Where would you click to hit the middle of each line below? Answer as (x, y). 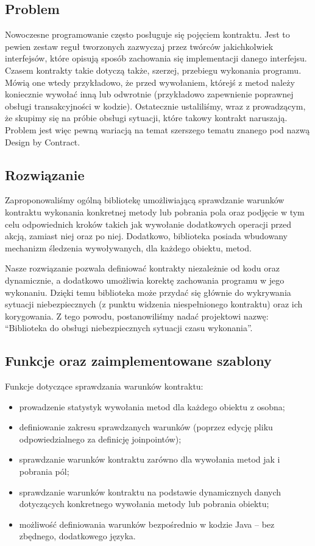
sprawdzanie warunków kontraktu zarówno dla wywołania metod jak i (150, 459)
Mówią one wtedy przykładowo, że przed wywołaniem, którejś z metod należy (150, 82)
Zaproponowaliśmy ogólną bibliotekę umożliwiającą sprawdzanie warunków (145, 200)
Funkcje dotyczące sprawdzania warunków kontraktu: (104, 386)
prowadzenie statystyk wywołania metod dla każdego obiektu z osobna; (152, 406)
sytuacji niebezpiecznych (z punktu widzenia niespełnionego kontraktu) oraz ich (154, 304)
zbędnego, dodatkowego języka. (77, 536)
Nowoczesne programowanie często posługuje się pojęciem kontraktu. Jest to (147, 34)
